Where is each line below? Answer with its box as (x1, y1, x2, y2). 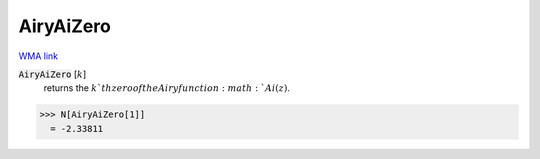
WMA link (18, 50, 59, 62)
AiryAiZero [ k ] (18, 68, 87, 80)
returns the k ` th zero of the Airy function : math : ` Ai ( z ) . (43, 82, 290, 94)
